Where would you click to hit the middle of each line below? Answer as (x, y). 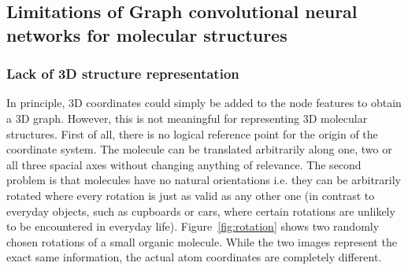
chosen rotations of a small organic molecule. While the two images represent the (202, 241)
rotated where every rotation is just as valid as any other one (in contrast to (191, 195)
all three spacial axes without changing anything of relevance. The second (184, 164)
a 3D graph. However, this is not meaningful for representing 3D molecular (187, 118)
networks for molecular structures (147, 34)
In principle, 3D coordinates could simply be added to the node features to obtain (204, 103)
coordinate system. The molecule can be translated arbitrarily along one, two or (199, 149)
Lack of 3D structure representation (123, 74)
